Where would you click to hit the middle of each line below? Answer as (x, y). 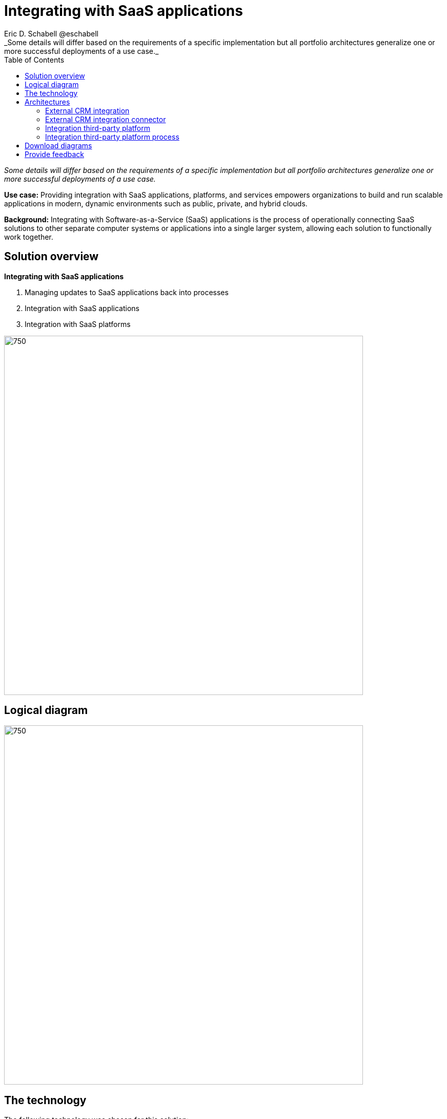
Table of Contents (34, 60)
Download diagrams (58, 145)
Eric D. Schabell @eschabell (51, 33)
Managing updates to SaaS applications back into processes (127, 292)
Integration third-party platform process (112, 137)
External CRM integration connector (106, 119)
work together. (29, 237)
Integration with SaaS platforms (78, 324)
